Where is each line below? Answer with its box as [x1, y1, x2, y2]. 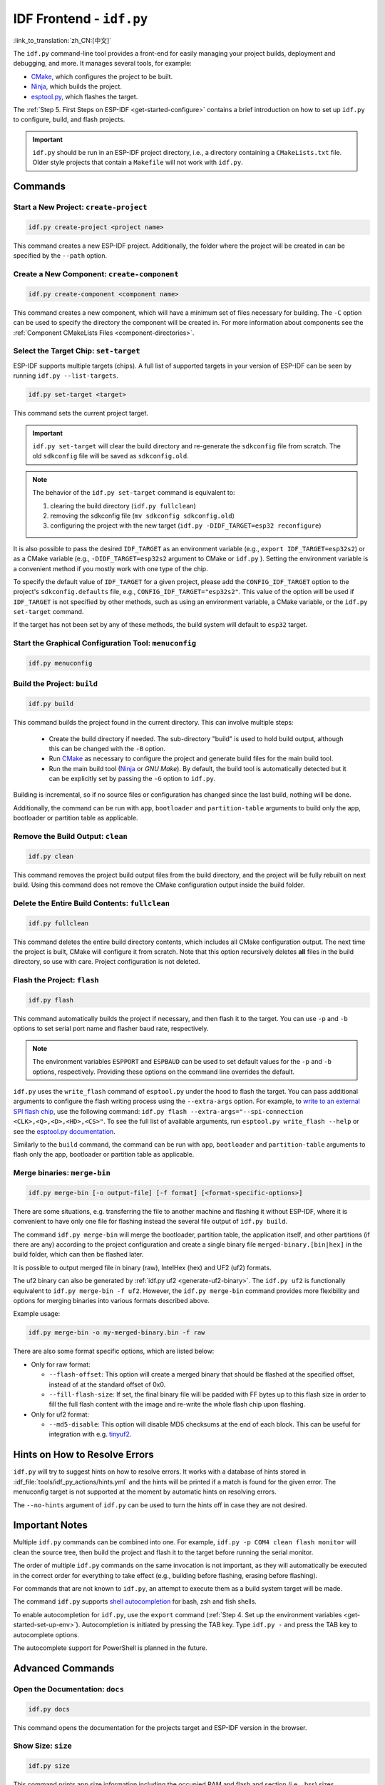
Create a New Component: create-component [13, 269, 179, 279]
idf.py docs [28, 1705, 71, 1713]
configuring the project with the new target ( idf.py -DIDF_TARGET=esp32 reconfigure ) [50, 521, 322, 530]
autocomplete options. [13, 1630, 80, 1639]
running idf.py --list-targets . [13, 371, 119, 380]
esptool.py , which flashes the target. [31, 92, 138, 101]
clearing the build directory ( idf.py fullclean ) [50, 501, 196, 510]
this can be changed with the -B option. [48, 744, 166, 753]
